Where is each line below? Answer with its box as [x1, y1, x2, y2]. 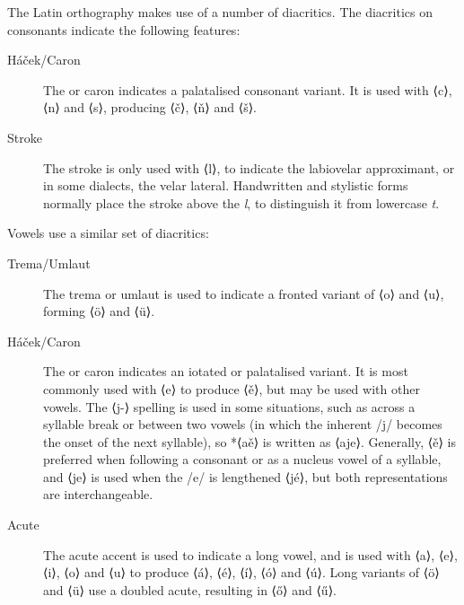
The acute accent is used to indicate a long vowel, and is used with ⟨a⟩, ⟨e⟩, [43, 545, 458, 564]
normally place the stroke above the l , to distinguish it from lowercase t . [43, 193, 440, 212]
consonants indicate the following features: [7, 20, 241, 39]
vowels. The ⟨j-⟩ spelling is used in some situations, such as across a [43, 397, 416, 416]
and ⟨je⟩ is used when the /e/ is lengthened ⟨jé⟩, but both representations [43, 467, 448, 486]
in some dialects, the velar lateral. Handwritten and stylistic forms [43, 176, 408, 195]
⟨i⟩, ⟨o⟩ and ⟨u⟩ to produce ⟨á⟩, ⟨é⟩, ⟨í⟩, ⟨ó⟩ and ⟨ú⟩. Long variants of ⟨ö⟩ [43, 563, 440, 582]
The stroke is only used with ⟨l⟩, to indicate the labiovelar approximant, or [43, 158, 455, 177]
